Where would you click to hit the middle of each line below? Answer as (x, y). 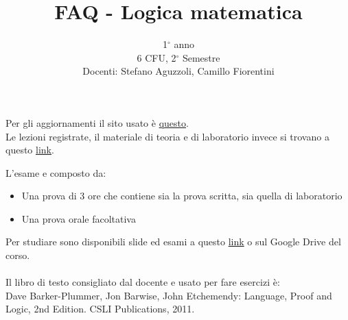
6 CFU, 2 (156, 57)
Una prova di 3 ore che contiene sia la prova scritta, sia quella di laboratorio (182, 196)
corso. (18, 255)
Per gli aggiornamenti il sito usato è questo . (97, 122)
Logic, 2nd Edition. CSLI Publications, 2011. (100, 309)
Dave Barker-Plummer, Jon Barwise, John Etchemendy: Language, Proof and (169, 295)
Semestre (201, 57)
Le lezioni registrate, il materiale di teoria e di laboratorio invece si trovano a (167, 136)
